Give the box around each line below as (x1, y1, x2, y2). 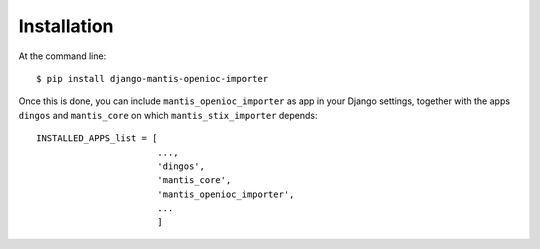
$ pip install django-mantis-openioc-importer (36, 73, 269, 84)
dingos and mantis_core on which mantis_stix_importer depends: (18, 109, 319, 121)
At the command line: (18, 50, 107, 62)
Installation (18, 15, 114, 37)
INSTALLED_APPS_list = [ (36, 133, 158, 144)
